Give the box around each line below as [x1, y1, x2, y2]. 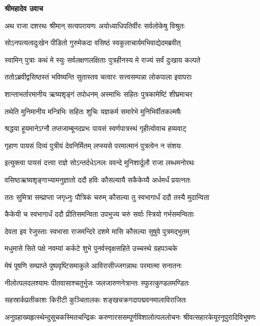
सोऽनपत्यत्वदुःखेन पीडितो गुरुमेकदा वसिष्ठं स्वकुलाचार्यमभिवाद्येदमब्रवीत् [5, 37, 181, 48]
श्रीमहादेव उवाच [5, 3, 43, 13]
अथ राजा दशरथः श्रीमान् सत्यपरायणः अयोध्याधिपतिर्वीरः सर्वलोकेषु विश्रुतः [5, 20, 185, 31]
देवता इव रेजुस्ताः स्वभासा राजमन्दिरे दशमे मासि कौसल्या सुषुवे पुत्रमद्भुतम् [5, 225, 190, 236]
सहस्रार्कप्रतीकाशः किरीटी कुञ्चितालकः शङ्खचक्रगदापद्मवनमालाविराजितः [5, 294, 187, 305]
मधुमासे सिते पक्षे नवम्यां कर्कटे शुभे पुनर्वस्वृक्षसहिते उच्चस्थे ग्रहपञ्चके [5, 243, 177, 254]
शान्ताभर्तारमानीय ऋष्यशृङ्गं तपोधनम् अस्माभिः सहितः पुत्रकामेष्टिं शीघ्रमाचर [5, 88, 193, 99]
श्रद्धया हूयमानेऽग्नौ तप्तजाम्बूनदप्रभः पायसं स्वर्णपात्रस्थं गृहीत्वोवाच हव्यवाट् [5, 123, 187, 134]
